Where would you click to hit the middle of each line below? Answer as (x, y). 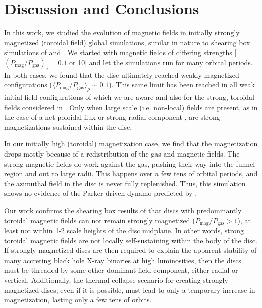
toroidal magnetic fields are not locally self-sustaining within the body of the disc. (131, 240)
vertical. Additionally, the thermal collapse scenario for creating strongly (116, 280)
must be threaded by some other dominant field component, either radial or (121, 270)
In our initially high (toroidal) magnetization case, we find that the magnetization (131, 144)
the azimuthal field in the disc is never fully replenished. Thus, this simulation (125, 183)
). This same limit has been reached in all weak (182, 85)
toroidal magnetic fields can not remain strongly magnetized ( (100, 220)
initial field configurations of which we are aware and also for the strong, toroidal (129, 97)
